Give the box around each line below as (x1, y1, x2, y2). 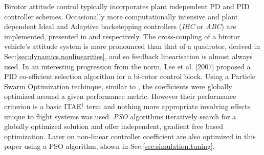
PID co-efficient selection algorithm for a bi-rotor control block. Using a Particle (4, 71, 255, 82)
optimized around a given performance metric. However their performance (4, 91, 236, 101)
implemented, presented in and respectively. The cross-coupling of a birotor (4, 31, 240, 41)
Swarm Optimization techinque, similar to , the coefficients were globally (4, 81, 232, 91)
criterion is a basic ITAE (4, 100, 81, 111)
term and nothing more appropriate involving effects (86, 100, 251, 111)
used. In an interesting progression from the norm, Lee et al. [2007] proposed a (4, 61, 251, 71)
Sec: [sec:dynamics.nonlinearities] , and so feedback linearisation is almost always (4, 50, 253, 61)
